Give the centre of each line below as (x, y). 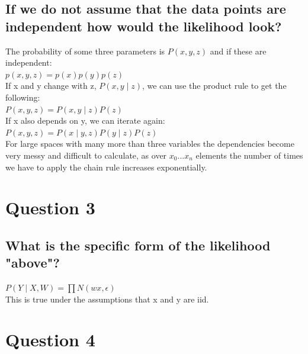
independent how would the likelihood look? (144, 26)
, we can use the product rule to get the (214, 86)
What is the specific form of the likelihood (138, 245)
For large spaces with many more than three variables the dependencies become (150, 144)
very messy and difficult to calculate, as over (86, 155)
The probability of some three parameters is (85, 51)
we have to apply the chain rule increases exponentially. (106, 167)
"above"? (33, 263)
